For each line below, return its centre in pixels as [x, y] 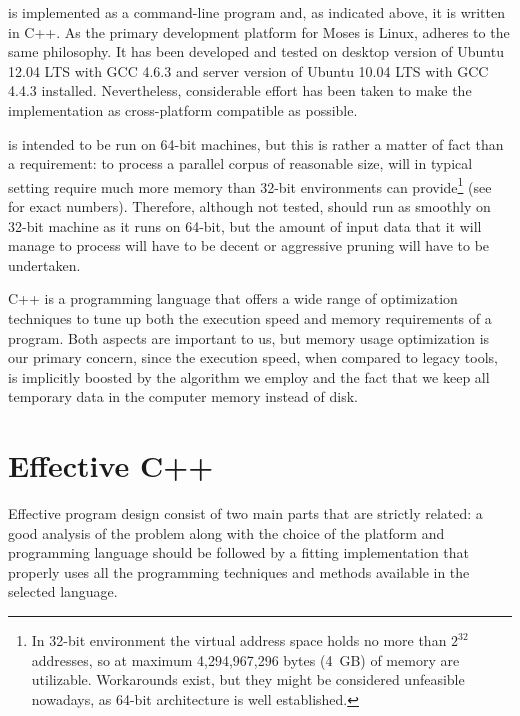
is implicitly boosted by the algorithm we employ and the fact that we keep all [249, 376]
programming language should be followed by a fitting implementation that [239, 552]
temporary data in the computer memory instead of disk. [183, 396]
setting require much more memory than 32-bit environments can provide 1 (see [250, 185]
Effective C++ [111, 465]
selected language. [63, 591]
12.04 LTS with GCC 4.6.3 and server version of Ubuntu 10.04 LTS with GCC [248, 70]
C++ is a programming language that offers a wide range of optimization [233, 298]
